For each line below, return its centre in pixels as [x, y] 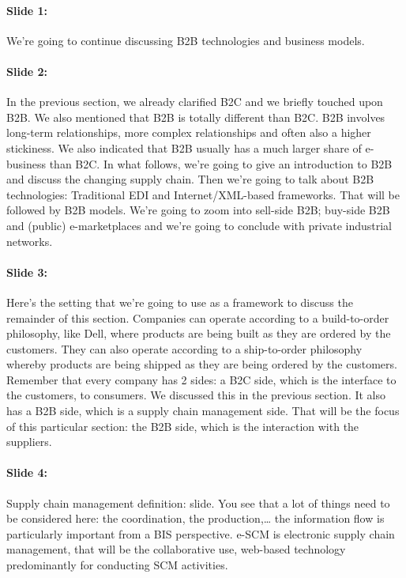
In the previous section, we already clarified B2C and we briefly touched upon [195, 102]
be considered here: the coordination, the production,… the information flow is [195, 518]
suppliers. [29, 442]
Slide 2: [27, 71]
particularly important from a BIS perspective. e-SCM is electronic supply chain [201, 533]
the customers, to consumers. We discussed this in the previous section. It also [196, 395]
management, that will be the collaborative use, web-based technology [176, 549]
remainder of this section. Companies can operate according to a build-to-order [198, 317]
